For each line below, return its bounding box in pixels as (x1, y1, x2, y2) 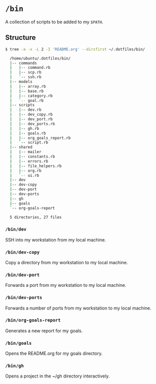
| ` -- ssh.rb (10, 74, 42, 80)
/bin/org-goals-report (5, 318, 61, 323)
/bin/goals (5, 340, 32, 346)
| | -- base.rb (10, 89, 44, 94)
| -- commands (10, 60, 37, 65)
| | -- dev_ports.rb (10, 121, 55, 126)
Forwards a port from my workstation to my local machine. (5, 282, 127, 288)
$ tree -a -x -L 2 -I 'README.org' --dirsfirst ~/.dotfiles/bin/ (5, 47, 145, 52)
